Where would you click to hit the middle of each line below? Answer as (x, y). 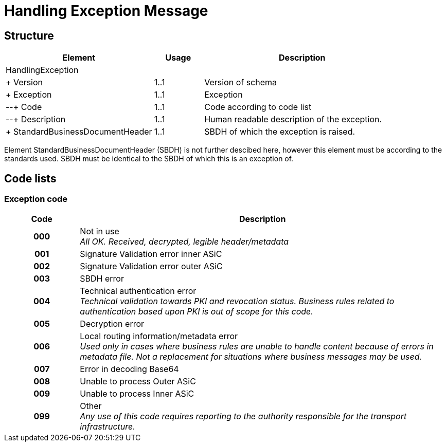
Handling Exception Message (106, 11)
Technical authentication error (138, 291)
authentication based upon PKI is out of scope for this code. (197, 312)
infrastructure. (108, 427)
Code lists (30, 178)
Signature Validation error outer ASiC (151, 266)
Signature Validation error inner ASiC (151, 254)
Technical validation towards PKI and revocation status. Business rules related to (237, 301)
